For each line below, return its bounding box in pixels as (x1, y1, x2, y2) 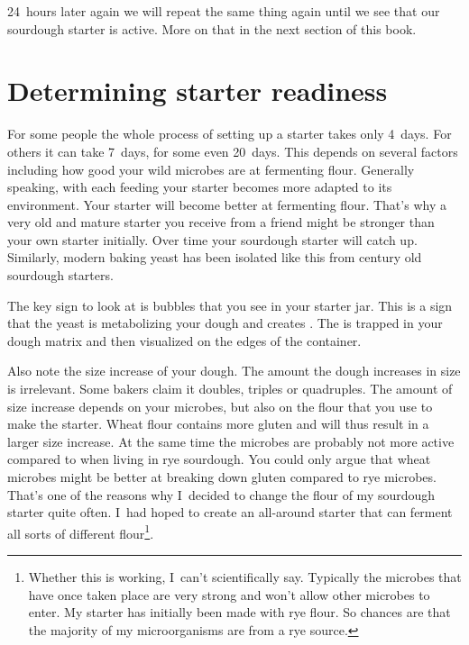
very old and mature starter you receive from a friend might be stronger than (7, 213, 435, 232)
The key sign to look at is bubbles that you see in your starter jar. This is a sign (7, 295, 453, 314)
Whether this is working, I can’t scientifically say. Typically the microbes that (28, 568, 462, 586)
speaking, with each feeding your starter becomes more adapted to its (7, 177, 392, 196)
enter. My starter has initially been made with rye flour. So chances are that (28, 603, 451, 622)
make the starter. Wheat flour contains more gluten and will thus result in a (7, 414, 429, 433)
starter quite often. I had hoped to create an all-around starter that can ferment (7, 503, 453, 522)
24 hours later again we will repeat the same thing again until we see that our (7, 2, 440, 20)
